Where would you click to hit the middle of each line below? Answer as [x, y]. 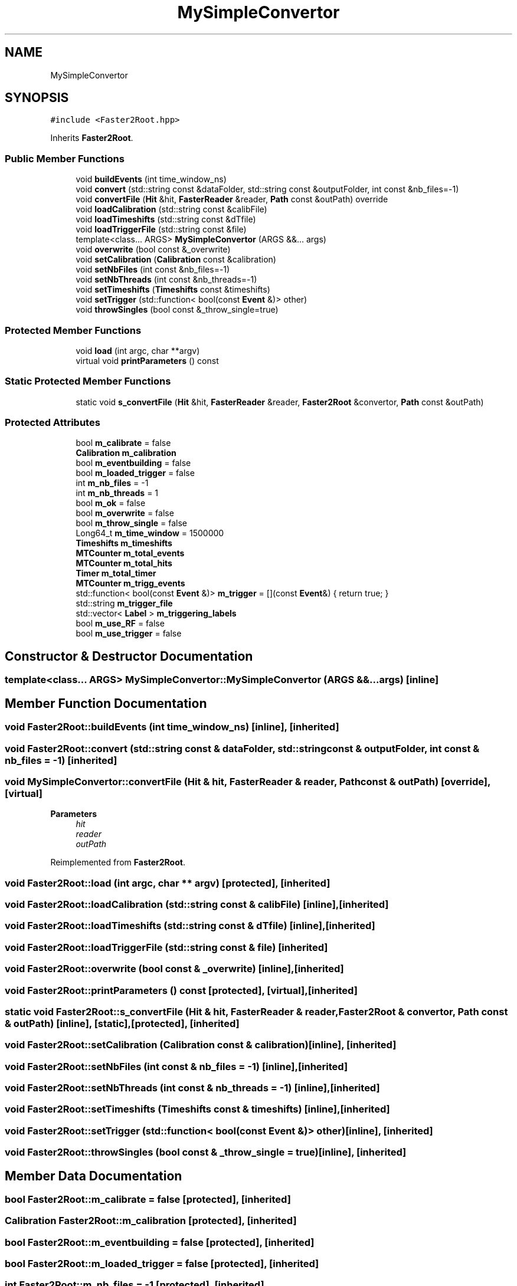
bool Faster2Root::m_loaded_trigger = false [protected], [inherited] [162, 1264]
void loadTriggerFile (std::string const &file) [161, 229]
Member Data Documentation [94, 1176]
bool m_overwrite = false [125, 513]
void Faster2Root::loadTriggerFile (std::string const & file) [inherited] [166, 947]
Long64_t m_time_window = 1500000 [150, 533]
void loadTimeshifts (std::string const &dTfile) [166, 219]
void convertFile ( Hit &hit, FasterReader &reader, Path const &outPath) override [232, 199]
